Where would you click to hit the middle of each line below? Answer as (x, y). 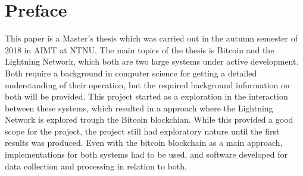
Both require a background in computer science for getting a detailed (131, 73)
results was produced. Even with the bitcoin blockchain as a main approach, (144, 143)
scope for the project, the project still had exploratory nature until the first (142, 131)
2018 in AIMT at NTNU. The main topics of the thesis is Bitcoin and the (140, 49)
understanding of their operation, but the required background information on (147, 84)
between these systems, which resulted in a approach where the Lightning (139, 108)
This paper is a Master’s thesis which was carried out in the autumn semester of (151, 38)
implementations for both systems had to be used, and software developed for (146, 154)
